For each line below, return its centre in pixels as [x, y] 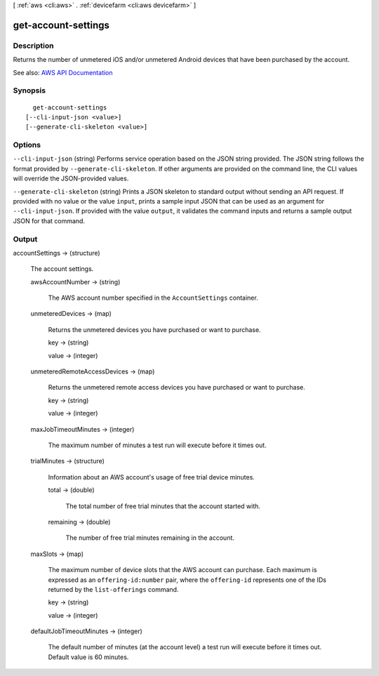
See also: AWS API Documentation [63, 72]
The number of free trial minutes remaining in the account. [150, 538]
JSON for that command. [49, 220]
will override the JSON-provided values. [71, 178]
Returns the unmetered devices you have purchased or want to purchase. [154, 329]
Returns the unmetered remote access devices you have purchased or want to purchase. [177, 387]
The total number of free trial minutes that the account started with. [163, 506]
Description [33, 46]
